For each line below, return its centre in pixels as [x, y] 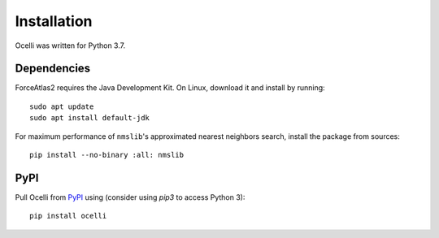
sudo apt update [62, 106]
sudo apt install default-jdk [90, 118]
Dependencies [53, 69]
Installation [54, 21]
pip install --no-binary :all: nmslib [107, 155]
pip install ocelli [68, 216]
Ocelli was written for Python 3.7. [70, 45]
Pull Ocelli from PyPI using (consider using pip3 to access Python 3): [130, 197]
